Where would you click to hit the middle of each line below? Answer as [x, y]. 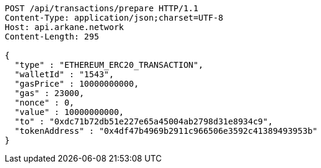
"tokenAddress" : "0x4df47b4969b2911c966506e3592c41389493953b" [166, 131]
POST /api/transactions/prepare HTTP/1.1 [102, 8]
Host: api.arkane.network [64, 27]
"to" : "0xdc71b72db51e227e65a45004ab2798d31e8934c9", [144, 121]
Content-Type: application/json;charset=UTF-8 [114, 18]
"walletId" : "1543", [64, 74]
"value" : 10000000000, [69, 112]
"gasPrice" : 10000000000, [77, 84]
